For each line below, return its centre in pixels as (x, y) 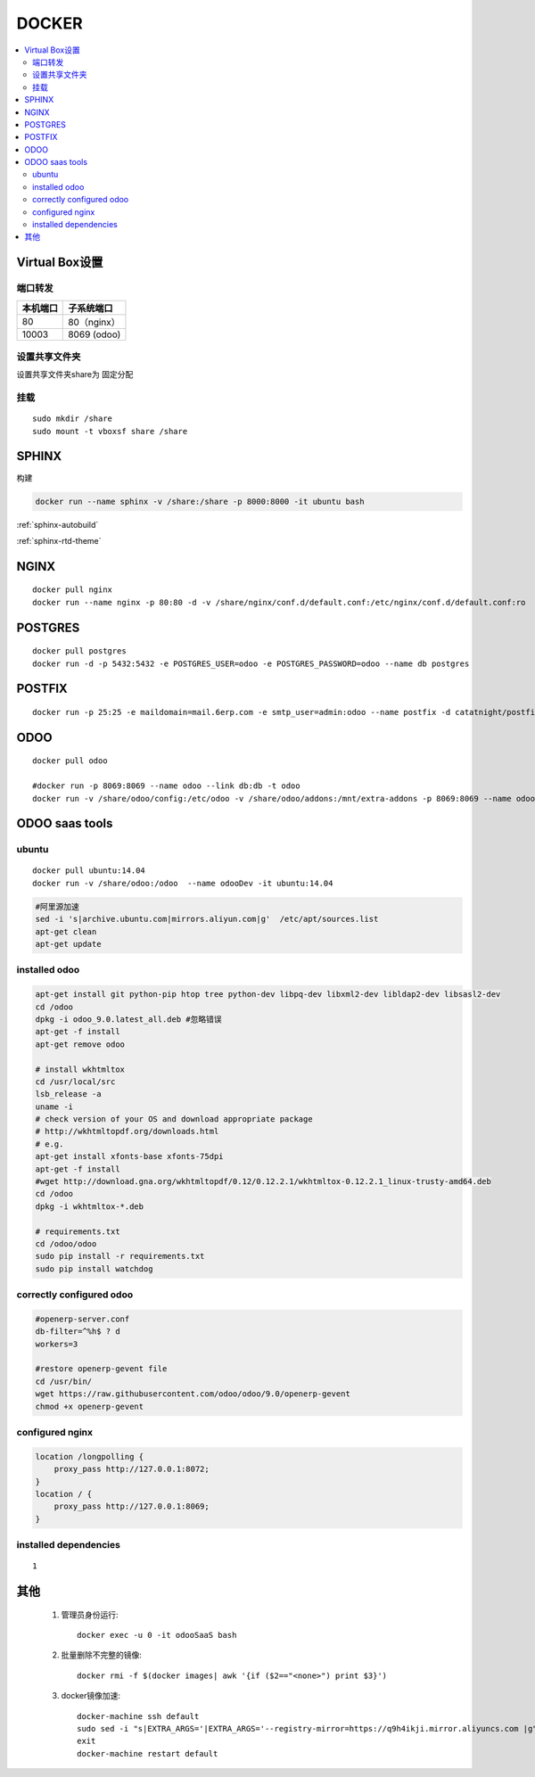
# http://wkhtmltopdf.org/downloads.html (127, 1131)
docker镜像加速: (91, 1696)
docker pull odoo (70, 761)
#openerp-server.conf (82, 1319)
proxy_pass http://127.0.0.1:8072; (132, 1469)
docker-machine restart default (148, 1753)
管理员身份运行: (90, 1615)
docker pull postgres (79, 651)
